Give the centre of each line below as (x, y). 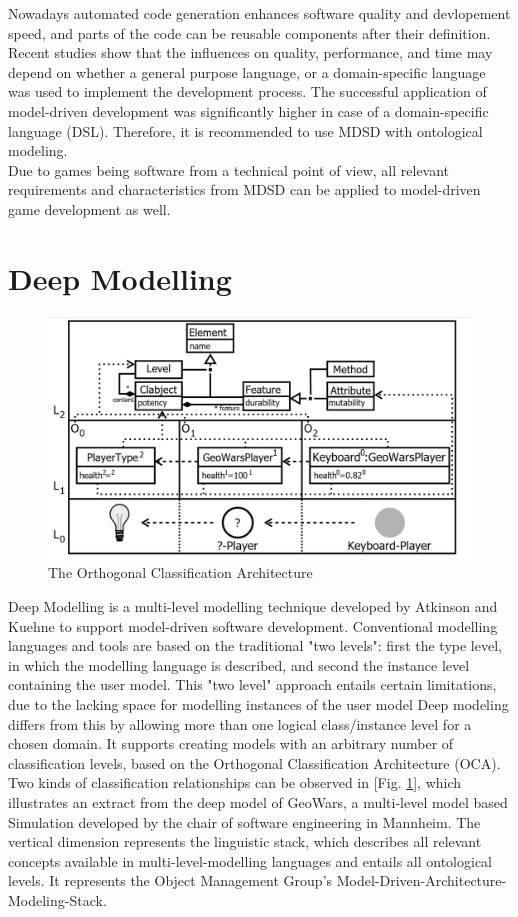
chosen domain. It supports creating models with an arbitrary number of (231, 743)
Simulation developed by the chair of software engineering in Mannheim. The (244, 821)
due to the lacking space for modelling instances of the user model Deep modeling (258, 704)
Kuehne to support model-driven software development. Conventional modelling (253, 625)
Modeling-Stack (55, 899)
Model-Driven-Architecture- (421, 880)
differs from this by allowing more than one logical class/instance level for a (240, 723)
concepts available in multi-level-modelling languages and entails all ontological (250, 860)
